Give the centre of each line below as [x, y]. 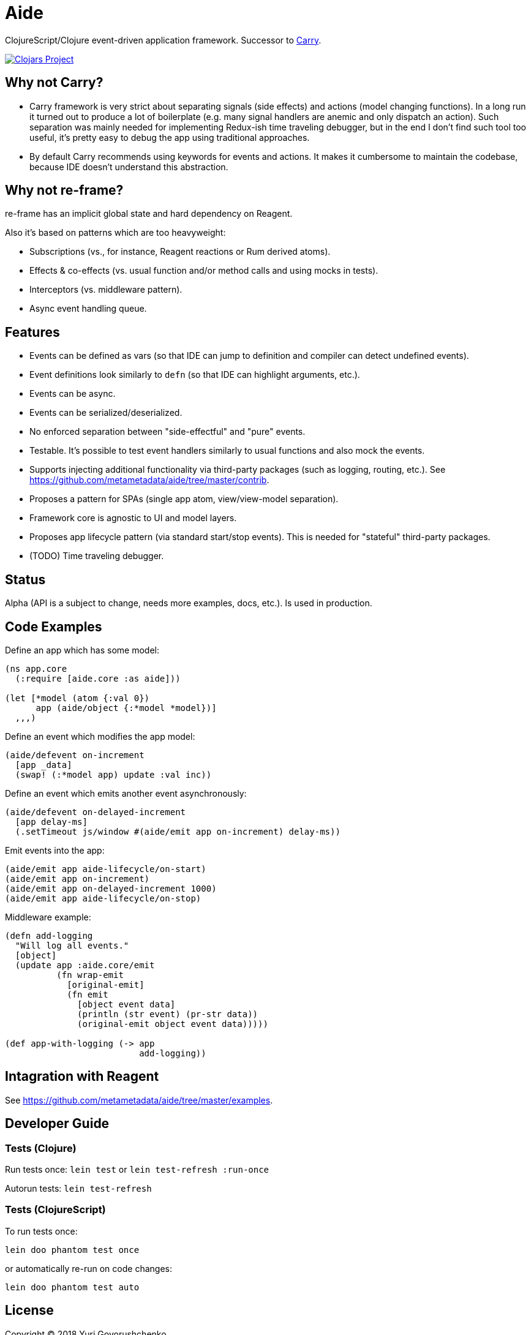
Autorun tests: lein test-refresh [78, 1189]
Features [32, 332]
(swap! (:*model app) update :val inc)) [113, 774]
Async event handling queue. [88, 309]
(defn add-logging [49, 935]
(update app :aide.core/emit [85, 965]
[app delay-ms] [51, 822]
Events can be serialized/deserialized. [106, 413]
